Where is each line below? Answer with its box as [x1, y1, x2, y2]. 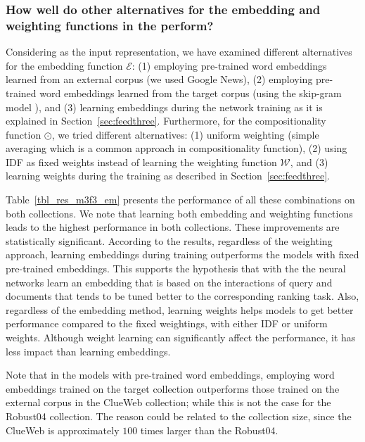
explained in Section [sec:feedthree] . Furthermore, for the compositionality [6, 113, 326, 128]
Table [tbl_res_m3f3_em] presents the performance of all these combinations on [6, 192, 355, 207]
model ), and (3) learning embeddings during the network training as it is [6, 99, 323, 114]
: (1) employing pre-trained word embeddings [132, 58, 327, 72]
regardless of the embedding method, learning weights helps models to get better [6, 302, 354, 317]
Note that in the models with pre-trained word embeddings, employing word [6, 367, 335, 382]
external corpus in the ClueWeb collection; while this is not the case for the [6, 395, 331, 410]
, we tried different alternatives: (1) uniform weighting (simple [51, 127, 319, 141]
